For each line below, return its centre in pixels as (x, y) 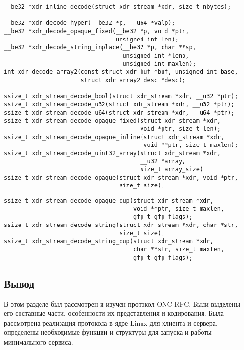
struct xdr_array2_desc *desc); (133, 80)
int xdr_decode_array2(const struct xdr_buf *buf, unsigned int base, (121, 72)
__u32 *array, (163, 161)
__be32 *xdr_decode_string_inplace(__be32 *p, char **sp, (100, 48)
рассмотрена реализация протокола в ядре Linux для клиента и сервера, (111, 322)
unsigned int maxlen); (159, 64)
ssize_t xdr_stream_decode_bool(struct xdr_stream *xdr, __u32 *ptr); (121, 96)
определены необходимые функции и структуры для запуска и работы (108, 332)
